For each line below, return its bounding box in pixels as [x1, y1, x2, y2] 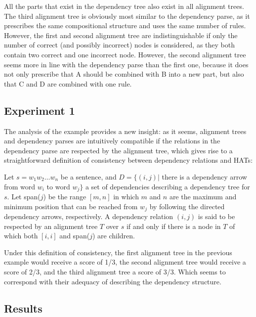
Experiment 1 [4, 102, 75, 118]
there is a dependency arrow [162, 171, 247, 181]
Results [4, 300, 43, 316]
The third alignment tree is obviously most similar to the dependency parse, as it [4, 10, 250, 21]
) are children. [92, 230, 135, 241]
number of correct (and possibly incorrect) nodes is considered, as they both [4, 40, 235, 50]
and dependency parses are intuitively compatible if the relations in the [4, 136, 220, 146]
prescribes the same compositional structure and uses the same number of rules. [4, 20, 246, 31]
